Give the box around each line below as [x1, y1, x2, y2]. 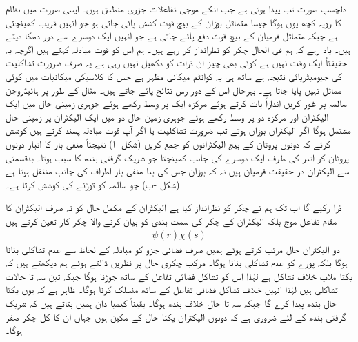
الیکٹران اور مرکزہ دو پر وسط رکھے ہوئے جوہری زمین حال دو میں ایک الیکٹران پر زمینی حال [6, 109, 329, 123]
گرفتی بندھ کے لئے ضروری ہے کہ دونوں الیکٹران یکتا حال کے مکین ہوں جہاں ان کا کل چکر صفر [6, 309, 346, 323]
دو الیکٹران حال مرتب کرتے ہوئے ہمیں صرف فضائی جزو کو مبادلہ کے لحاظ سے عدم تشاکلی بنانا [6, 241, 340, 256]
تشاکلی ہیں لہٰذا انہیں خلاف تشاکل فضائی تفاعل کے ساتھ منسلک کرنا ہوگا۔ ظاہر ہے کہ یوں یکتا [6, 282, 338, 296]
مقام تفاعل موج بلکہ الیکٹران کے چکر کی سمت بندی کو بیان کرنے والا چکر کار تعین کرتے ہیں [6, 213, 337, 228]
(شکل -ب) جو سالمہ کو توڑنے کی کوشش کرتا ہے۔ [6, 177, 180, 191]
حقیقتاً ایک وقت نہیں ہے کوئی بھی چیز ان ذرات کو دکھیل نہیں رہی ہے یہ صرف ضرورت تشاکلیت [6, 55, 348, 70]
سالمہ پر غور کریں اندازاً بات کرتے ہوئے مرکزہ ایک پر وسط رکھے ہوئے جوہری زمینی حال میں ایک [6, 96, 347, 110]
